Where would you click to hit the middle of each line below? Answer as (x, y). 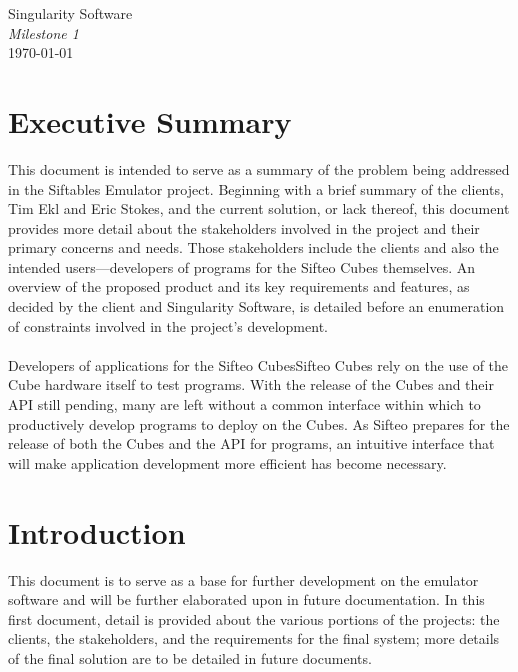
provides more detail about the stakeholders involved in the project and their (244, 227)
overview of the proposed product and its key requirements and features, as (239, 286)
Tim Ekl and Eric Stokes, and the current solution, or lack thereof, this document (259, 208)
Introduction (97, 531)
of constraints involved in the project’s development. (168, 325)
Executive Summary (150, 120)
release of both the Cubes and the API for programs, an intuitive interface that (251, 443)
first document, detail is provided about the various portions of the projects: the (254, 618)
